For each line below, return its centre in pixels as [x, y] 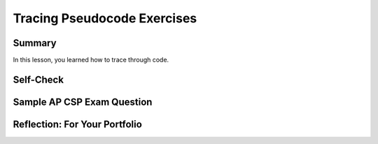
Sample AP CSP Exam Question [83, 102]
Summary [35, 43]
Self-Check [38, 79]
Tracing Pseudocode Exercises [105, 18]
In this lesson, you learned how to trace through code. [91, 60]
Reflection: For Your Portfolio [78, 124]
